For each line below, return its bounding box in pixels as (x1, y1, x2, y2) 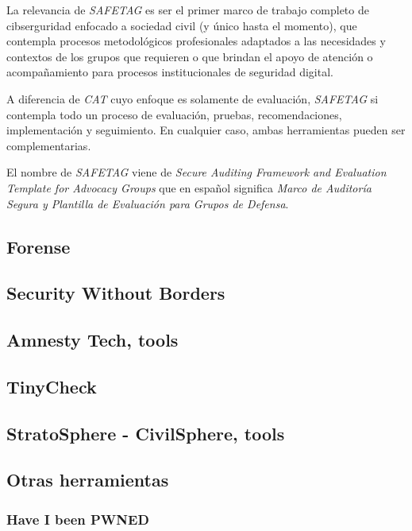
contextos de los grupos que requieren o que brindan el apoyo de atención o (6, 48, 373, 64)
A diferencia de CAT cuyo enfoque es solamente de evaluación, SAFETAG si (6, 90, 379, 107)
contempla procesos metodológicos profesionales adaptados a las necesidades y (6, 33, 386, 49)
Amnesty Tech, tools (6, 328, 179, 352)
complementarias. (6, 137, 91, 153)
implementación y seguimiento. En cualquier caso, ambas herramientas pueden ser (6, 122, 406, 138)
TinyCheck (6, 374, 97, 398)
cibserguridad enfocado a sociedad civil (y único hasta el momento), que (6, 17, 357, 33)
